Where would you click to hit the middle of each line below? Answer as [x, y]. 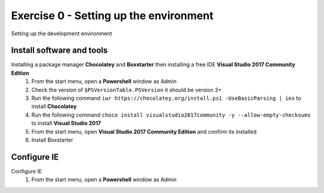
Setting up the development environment [61, 33]
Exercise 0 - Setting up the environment [112, 16]
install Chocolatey [54, 106]
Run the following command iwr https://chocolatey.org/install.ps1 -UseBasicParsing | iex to [166, 98]
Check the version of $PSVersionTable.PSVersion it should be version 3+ [127, 90]
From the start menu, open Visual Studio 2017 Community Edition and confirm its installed [144, 131]
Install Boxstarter [52, 140]
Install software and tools [59, 50]
